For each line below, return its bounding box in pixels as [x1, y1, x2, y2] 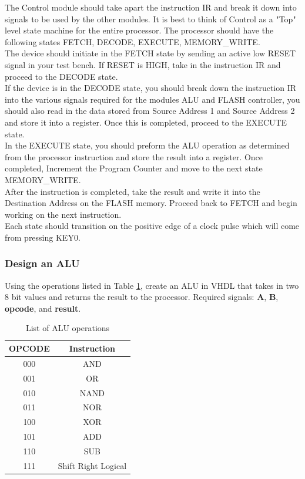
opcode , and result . [5, 302, 81, 314]
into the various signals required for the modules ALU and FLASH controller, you [5, 93, 300, 105]
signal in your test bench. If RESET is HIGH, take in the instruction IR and [5, 58, 281, 70]
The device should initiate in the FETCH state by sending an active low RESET [5, 47, 296, 59]
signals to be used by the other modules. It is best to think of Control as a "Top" [5, 12, 296, 25]
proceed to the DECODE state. [5, 70, 118, 82]
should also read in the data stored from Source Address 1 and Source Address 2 [5, 104, 295, 117]
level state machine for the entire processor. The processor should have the [5, 24, 274, 36]
